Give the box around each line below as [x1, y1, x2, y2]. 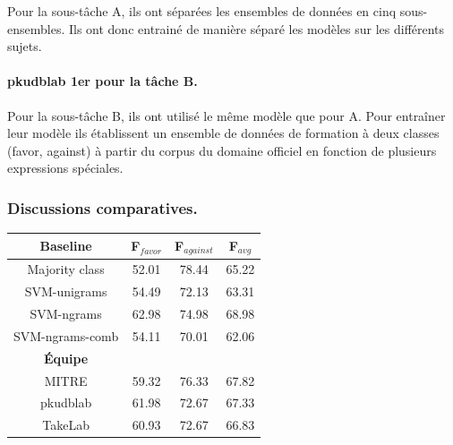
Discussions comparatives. [7, 196, 198, 218]
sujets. [7, 37, 42, 56]
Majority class [27, 260, 105, 278]
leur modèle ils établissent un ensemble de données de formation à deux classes [7, 124, 440, 142]
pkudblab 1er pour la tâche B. [7, 72, 198, 90]
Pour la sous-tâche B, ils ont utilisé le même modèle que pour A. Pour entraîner [7, 106, 446, 124]
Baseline [39, 236, 92, 255]
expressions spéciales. [7, 158, 124, 177]
